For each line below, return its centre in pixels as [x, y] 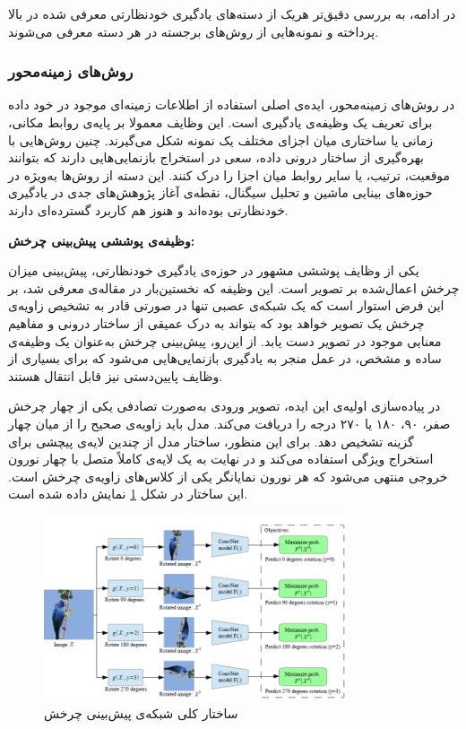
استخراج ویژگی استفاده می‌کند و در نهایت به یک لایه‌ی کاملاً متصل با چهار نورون [221, 459]
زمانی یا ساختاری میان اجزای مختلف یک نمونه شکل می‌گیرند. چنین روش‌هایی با [221, 139]
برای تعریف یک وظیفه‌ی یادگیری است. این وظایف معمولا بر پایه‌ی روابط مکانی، [220, 122]
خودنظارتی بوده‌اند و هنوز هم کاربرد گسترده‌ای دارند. [148, 209]
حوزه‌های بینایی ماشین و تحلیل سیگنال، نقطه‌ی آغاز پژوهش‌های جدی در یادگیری [220, 192]
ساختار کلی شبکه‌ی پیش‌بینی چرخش [141, 713]
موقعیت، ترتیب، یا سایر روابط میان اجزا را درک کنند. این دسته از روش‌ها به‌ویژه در [229, 174]
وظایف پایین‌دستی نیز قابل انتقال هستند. [116, 375]
